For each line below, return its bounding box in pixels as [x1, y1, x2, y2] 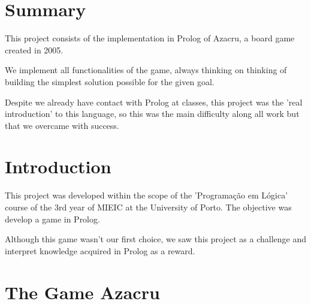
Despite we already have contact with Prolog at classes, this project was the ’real [5, 95, 303, 108]
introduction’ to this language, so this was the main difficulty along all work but [5, 107, 300, 120]
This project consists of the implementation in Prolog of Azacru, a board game [5, 32, 295, 44]
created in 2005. [5, 43, 64, 56]
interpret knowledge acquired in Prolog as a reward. [5, 244, 195, 257]
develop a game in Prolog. [5, 212, 100, 225]
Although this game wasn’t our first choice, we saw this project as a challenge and [5, 233, 306, 245]
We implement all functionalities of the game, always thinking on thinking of [5, 64, 287, 76]
